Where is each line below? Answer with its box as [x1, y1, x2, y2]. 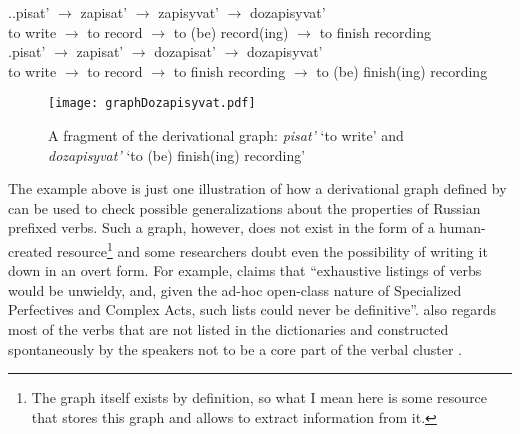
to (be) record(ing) [173, 21, 289, 42]
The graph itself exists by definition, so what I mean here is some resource [31, 387, 488, 408]
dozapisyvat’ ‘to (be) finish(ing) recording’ [48, 144, 306, 165]
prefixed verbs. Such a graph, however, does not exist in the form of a [8, 217, 435, 238]
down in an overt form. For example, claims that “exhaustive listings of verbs [8, 260, 482, 281]
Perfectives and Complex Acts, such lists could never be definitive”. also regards [8, 299, 497, 320]
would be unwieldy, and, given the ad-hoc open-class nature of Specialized [8, 279, 462, 300]
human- [439, 217, 486, 238]
